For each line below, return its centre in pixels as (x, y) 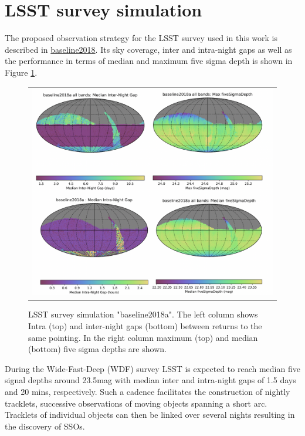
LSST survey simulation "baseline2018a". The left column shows (143, 314)
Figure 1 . (21, 72)
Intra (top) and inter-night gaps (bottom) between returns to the (145, 326)
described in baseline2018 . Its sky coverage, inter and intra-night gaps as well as (148, 49)
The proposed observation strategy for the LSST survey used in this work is (141, 38)
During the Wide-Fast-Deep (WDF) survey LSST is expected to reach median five (152, 368)
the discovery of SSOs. (45, 426)
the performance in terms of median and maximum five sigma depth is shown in (149, 61)
